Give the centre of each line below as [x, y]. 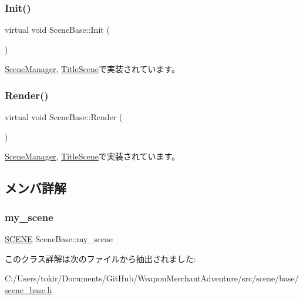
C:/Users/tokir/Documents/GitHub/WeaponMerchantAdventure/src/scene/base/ [152, 278]
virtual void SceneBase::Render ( [64, 117]
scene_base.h [28, 289]
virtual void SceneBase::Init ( [57, 30]
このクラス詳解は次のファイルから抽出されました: [100, 258]
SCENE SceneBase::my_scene [59, 239]
